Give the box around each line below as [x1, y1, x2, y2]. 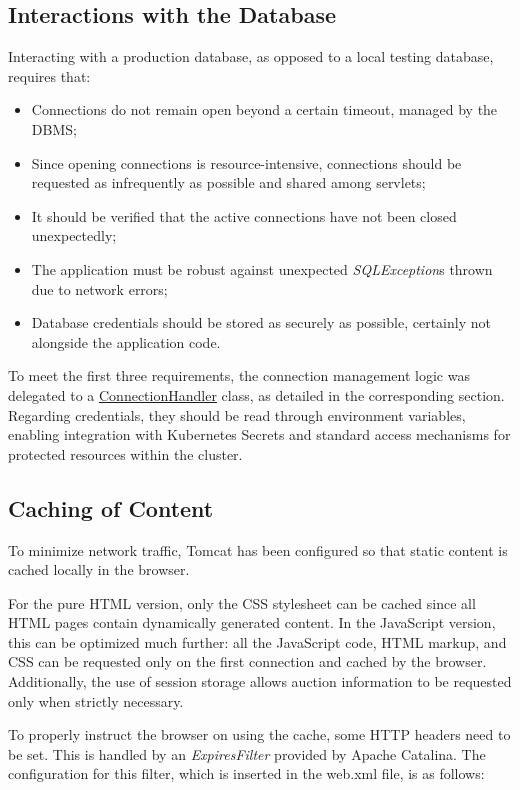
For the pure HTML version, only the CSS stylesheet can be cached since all [8, 592, 476, 613]
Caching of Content [8, 492, 214, 523]
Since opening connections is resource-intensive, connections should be [31, 152, 462, 173]
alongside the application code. [31, 331, 221, 352]
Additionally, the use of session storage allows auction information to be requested [8, 671, 512, 692]
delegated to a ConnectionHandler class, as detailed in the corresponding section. [8, 384, 505, 405]
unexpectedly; [31, 225, 117, 246]
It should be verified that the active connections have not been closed [31, 205, 457, 226]
